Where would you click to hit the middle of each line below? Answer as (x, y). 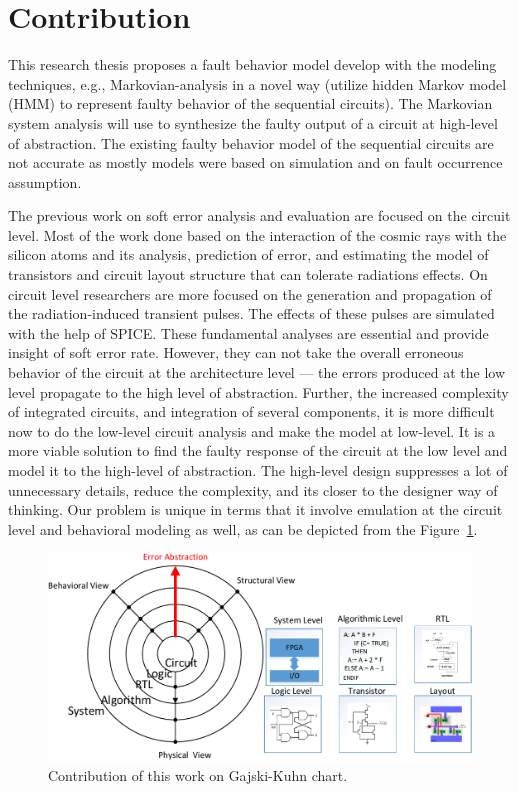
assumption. (45, 181)
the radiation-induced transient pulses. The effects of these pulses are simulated (251, 313)
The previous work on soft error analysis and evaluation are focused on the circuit (259, 215)
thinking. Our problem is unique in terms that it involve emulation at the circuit (255, 509)
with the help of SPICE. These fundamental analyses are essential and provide (248, 332)
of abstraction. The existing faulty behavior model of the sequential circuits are (251, 142)
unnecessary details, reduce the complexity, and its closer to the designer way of (253, 489)
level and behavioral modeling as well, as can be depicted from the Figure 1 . (243, 528)
